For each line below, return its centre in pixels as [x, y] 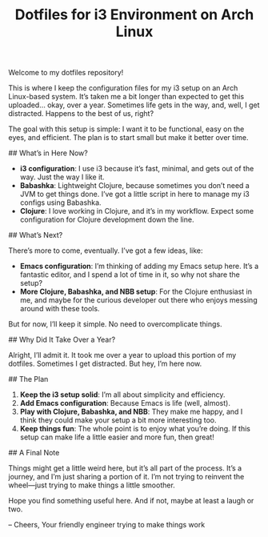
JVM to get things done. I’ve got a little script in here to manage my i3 [134, 194]
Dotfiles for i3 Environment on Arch [134, 15]
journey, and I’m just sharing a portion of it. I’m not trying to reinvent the [126, 477]
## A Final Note [34, 453]
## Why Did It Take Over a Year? [62, 340]
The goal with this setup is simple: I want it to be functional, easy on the [126, 129]
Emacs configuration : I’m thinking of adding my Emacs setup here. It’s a [139, 266]
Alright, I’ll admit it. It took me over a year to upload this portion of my [122, 355]
